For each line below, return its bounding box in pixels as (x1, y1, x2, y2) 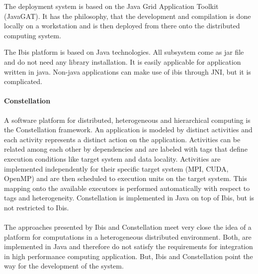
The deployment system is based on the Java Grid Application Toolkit (4, 1, 219, 11)
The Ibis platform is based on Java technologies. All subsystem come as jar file (4, 47, 244, 57)
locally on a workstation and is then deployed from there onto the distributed (4, 20, 240, 31)
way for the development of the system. (4, 261, 124, 271)
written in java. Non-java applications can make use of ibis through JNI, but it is (4, 66, 251, 77)
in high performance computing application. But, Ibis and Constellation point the (4, 251, 253, 261)
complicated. (4, 76, 42, 87)
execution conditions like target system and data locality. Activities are (4, 153, 221, 164)
